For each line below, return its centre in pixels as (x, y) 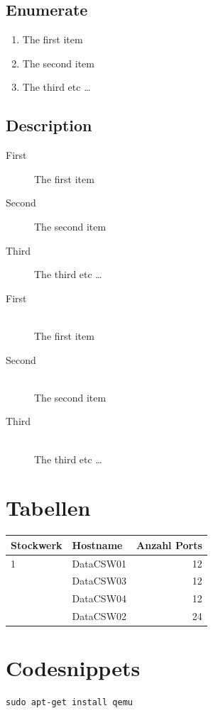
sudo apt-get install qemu (69, 703)
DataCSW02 (99, 616)
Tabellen (48, 508)
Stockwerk (37, 545)
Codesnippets (73, 668)
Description (49, 125)
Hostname (97, 545)
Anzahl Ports (169, 545)
